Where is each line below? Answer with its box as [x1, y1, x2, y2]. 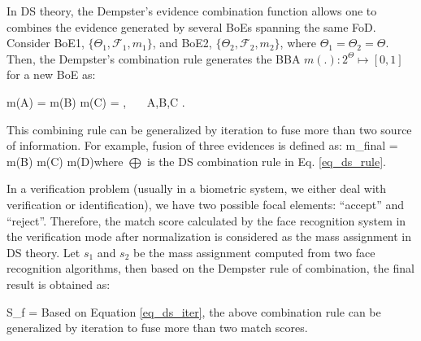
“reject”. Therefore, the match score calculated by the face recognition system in [7, 212, 406, 229]
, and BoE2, [152, 34, 212, 51]
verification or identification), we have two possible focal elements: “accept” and [7, 195, 405, 212]
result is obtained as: [7, 275, 111, 292]
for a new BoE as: [7, 66, 96, 83]
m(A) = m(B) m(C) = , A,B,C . [7, 93, 185, 110]
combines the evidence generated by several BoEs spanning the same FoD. [7, 18, 376, 35]
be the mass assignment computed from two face [133, 243, 375, 260]
